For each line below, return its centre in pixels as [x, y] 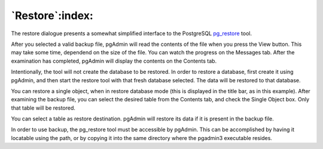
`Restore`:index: [52, 15]
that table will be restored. [43, 108]
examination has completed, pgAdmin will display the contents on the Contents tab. [114, 61]
